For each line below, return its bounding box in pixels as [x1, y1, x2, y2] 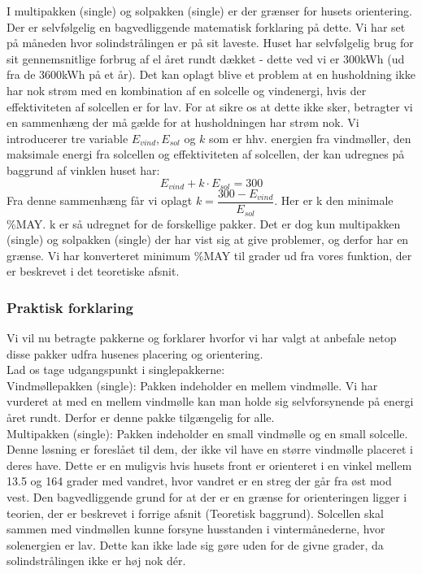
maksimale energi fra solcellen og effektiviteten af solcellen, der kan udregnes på [7, 146, 405, 163]
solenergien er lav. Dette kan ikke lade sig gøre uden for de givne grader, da [7, 536, 384, 553]
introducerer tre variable [7, 129, 128, 146]
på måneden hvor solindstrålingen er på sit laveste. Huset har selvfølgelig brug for [7, 34, 414, 51]
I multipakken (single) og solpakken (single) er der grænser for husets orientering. [7, 2, 412, 19]
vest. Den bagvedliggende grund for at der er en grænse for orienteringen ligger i [7, 489, 407, 506]
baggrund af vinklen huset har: [7, 161, 160, 178]
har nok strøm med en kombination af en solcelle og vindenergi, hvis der [7, 81, 367, 98]
